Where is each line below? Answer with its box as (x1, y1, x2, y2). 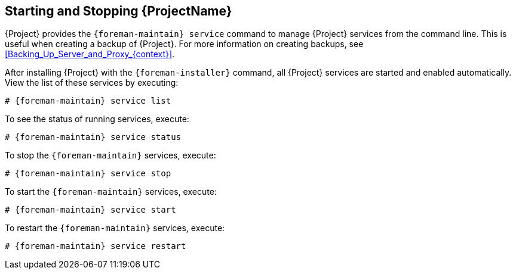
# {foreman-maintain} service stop (5, 169, 171, 179)
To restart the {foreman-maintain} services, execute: (5, 223, 225, 233)
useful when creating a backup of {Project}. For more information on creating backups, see (5, 39, 364, 49)
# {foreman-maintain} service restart (5, 241, 186, 251)
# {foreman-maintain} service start (5, 205, 176, 215)
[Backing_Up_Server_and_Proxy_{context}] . (5, 49, 175, 60)
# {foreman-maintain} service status (5, 132, 182, 142)
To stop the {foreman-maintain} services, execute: (5, 150, 216, 161)
